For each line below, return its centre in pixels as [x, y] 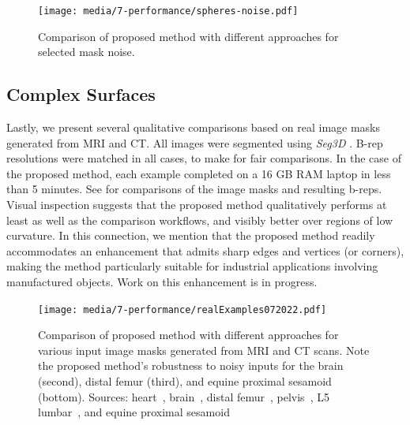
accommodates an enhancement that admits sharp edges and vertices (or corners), [205, 250]
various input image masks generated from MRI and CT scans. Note [204, 350]
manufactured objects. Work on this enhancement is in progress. [162, 281]
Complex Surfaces [81, 94]
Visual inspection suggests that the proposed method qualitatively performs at [197, 205]
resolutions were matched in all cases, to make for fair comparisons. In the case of [204, 158]
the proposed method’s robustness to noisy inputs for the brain [191, 365]
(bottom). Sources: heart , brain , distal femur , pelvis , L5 [184, 396]
